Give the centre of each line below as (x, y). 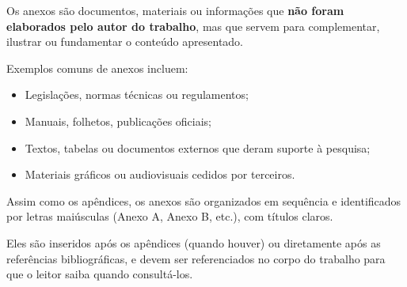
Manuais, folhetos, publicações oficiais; (118, 121)
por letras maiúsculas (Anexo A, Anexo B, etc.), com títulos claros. (170, 216)
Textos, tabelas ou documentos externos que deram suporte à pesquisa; (198, 147)
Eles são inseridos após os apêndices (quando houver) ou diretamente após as (194, 242)
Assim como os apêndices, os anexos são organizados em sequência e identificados (204, 200)
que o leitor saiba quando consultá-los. (100, 274)
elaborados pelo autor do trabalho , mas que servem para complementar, (193, 26)
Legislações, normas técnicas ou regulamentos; (137, 94)
